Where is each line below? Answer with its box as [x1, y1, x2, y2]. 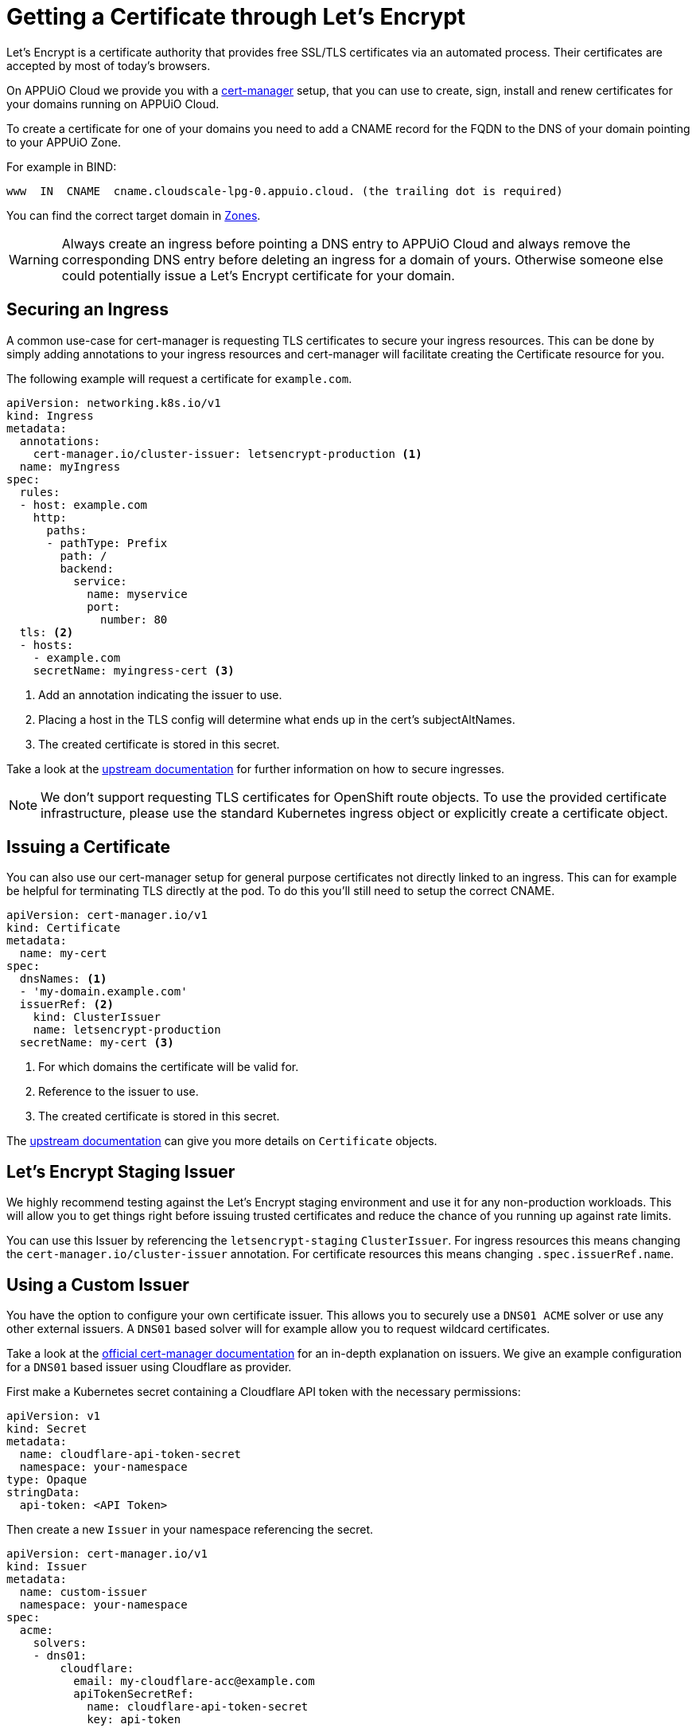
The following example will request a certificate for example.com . [6, 371, 352, 385]
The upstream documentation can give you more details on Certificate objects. [6, 1134, 437, 1148]
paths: [46, 523, 87, 537]
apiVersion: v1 [6, 1409, 101, 1423]
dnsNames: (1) [19, 972, 107, 986]
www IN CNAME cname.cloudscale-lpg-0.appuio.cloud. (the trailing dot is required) [6, 184, 563, 197]
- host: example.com [19, 498, 148, 511]
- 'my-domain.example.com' [19, 985, 188, 999]
